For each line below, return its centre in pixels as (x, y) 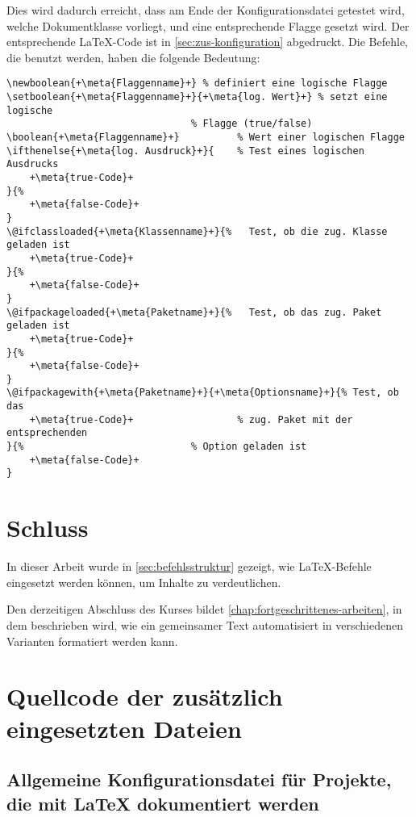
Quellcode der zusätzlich (145, 696)
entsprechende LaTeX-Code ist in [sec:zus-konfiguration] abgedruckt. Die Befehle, (207, 42)
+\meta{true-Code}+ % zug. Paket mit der (191, 419)
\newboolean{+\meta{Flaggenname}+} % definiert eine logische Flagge (197, 84)
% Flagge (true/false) (252, 124)
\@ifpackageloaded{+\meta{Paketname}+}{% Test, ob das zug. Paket (194, 312)
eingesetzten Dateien (124, 728)
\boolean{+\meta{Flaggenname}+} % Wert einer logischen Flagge (206, 137)
